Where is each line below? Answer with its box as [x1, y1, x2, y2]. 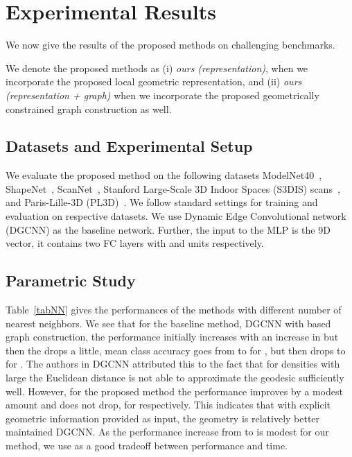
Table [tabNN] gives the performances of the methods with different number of [6, 302, 342, 317]
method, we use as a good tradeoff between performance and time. [6, 438, 288, 452]
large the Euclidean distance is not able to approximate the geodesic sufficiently [6, 370, 344, 385]
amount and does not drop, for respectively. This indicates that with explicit [6, 397, 331, 412]
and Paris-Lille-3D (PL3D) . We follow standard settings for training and [6, 195, 318, 209]
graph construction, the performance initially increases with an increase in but [6, 329, 339, 344]
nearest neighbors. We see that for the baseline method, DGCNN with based [6, 316, 331, 330]
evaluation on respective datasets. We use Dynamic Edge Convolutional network [6, 209, 346, 223]
